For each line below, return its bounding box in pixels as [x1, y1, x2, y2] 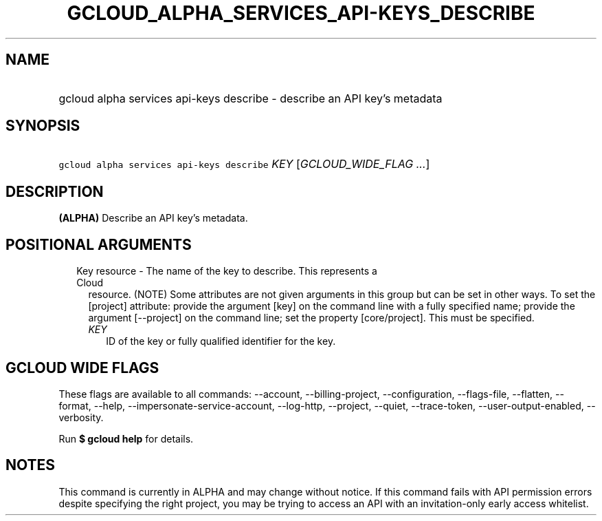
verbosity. [58, 411, 104, 423]
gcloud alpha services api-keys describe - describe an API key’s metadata [58, 91, 443, 105]
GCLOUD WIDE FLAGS [5, 359, 159, 376]
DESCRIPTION [5, 182, 104, 200]
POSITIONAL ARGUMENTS [5, 235, 192, 253]
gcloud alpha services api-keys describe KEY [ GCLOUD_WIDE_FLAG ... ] [58, 157, 430, 171]
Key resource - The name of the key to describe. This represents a [76, 265, 377, 277]
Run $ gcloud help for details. [58, 432, 194, 445]
